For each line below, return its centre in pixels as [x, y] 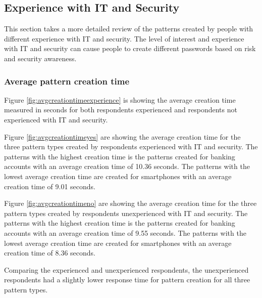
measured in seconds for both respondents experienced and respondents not [121, 110]
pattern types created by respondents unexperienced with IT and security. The [126, 213]
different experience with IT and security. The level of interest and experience [124, 38]
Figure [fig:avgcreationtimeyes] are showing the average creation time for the [122, 136]
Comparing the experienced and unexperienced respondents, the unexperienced [126, 269]
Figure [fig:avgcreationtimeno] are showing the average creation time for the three [130, 203]
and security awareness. [40, 58]
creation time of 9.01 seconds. [50, 186]
